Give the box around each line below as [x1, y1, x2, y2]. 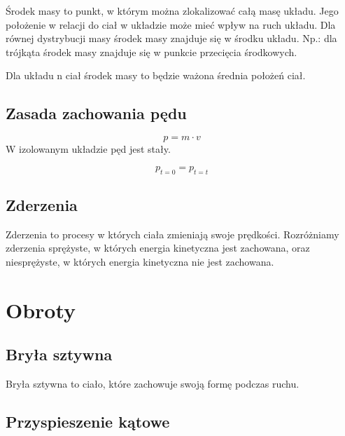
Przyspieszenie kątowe [6, 411, 170, 432]
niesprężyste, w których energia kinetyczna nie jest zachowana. [6, 254, 274, 268]
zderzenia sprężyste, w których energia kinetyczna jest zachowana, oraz [6, 240, 310, 255]
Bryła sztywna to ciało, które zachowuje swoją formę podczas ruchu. [6, 376, 300, 391]
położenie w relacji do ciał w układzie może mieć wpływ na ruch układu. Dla [6, 17, 336, 32]
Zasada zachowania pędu [6, 102, 187, 124]
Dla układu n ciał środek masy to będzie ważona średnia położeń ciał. [6, 68, 306, 83]
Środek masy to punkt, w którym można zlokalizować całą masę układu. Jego [6, 4, 339, 18]
